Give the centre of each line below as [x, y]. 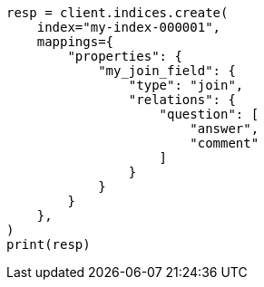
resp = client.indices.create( [117, 13]
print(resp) [49, 244]
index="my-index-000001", [129, 27]
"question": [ [209, 114]
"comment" [225, 143]
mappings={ [75, 42]
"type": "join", [186, 85]
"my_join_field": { [167, 71]
